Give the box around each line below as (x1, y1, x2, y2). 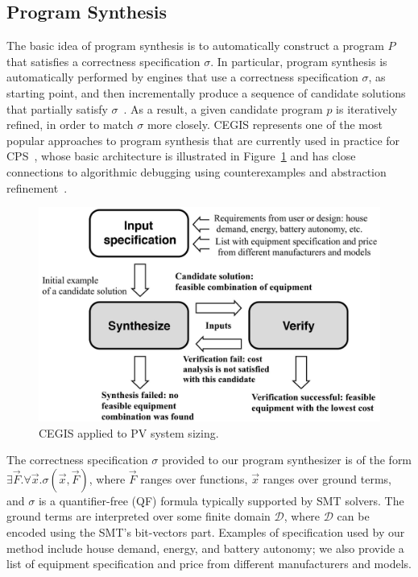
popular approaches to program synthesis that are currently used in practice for (6, 131, 400, 148)
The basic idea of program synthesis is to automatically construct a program (6, 37, 384, 54)
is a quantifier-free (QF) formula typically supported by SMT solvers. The (38, 492, 404, 509)
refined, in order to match (6, 116, 134, 133)
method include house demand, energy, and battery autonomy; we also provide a (6, 539, 404, 556)
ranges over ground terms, (263, 470, 391, 487)
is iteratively (336, 100, 398, 117)
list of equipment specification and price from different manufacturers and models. (6, 555, 412, 572)
